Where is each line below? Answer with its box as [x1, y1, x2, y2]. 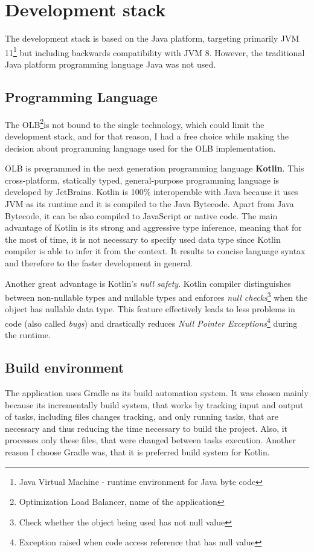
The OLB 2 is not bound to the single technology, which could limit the [5, 116, 264, 130]
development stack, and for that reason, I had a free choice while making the [5, 130, 289, 143]
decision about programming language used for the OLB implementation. [5, 141, 276, 154]
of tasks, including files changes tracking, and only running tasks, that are [5, 410, 278, 423]
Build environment [5, 358, 124, 377]
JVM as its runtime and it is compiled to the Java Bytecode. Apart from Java [5, 197, 294, 210]
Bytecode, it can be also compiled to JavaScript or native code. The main [5, 209, 278, 222]
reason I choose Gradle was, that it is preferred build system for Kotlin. [5, 446, 270, 458]
